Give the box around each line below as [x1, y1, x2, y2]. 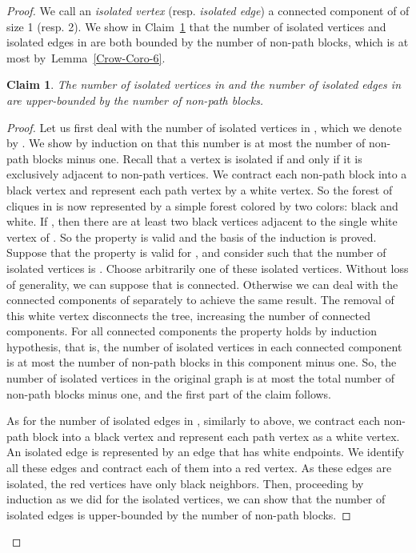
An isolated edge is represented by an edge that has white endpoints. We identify [6, 443, 405, 460]
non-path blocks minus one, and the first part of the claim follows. [6, 385, 332, 402]
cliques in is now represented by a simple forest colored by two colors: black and [6, 197, 398, 214]
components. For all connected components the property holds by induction [6, 323, 377, 339]
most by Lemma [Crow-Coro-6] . [6, 49, 166, 66]
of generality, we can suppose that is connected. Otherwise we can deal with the [6, 275, 398, 292]
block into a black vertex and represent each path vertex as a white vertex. [32, 427, 400, 444]
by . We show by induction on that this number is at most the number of [6, 134, 366, 151]
